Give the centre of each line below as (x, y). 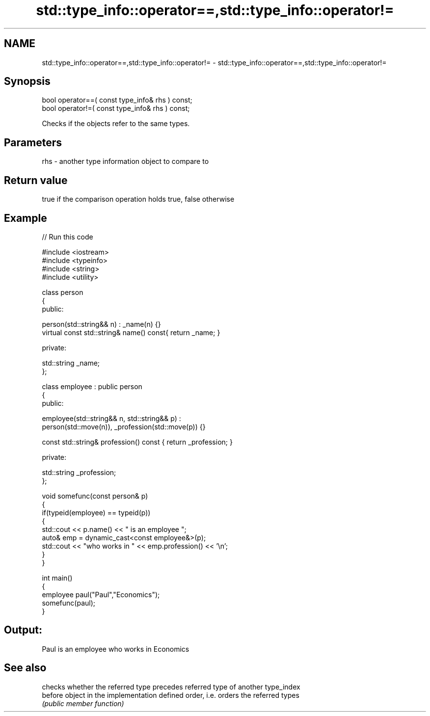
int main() (57, 578)
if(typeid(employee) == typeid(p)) (96, 512)
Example (26, 218)
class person (63, 292)
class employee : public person (92, 386)
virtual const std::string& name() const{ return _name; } (131, 332)
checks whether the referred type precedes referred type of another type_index (171, 687)
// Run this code (67, 237)
